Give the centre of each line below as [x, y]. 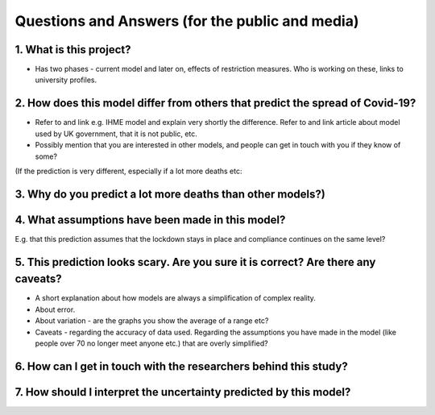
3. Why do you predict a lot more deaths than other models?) [170, 194]
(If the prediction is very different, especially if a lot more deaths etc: [128, 171]
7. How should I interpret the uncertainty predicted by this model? [183, 392]
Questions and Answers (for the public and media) [187, 21]
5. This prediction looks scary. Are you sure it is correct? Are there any [195, 262]
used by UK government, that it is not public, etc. [116, 134]
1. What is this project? [73, 50]
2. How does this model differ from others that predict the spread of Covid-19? [215, 104]
